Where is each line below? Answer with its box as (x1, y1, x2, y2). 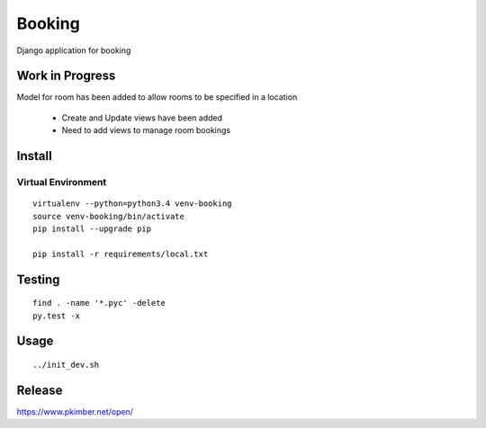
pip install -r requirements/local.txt (32, 248, 209, 259)
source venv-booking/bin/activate (32, 211, 184, 221)
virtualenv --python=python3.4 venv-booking (32, 199, 233, 209)
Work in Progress (16, 68, 116, 84)
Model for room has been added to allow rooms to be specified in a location (16, 92, 298, 103)
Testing (16, 272, 60, 287)
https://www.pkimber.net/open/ (16, 406, 134, 417)
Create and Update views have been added (61, 112, 223, 123)
